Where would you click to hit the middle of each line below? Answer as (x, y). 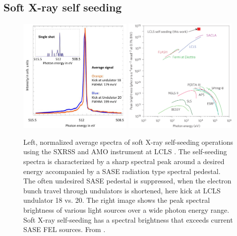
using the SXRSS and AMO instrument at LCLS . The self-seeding (125, 151)
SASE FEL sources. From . (64, 229)
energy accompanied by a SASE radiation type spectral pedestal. (122, 171)
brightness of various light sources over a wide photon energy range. (126, 209)
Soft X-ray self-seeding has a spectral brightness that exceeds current (128, 219)
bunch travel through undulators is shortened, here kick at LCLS (122, 190)
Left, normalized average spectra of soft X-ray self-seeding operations (128, 142)
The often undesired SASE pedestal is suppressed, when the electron (127, 181)
